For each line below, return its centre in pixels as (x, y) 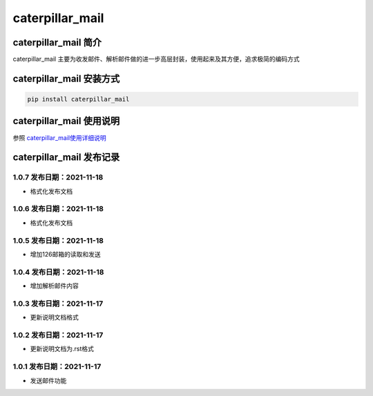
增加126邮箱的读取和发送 (65, 254)
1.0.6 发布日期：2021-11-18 (58, 209)
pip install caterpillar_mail (78, 99)
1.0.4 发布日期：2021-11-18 (58, 272)
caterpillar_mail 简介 (57, 42)
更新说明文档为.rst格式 (62, 349)
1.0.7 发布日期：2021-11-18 (58, 177)
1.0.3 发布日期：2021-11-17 (58, 304)
